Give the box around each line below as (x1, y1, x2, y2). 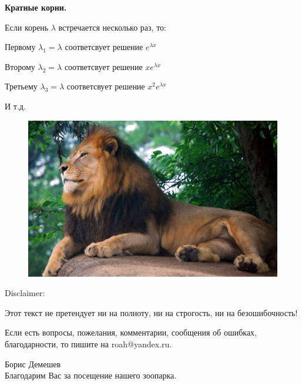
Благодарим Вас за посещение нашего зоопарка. (5, 369, 177, 381)
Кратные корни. (5, 1, 67, 13)
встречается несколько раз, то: (58, 21, 166, 33)
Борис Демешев (5, 357, 61, 370)
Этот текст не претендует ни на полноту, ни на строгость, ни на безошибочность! (5, 306, 298, 318)
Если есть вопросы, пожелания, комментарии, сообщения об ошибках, (5, 326, 257, 338)
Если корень (5, 21, 49, 33)
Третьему (5, 80, 38, 92)
